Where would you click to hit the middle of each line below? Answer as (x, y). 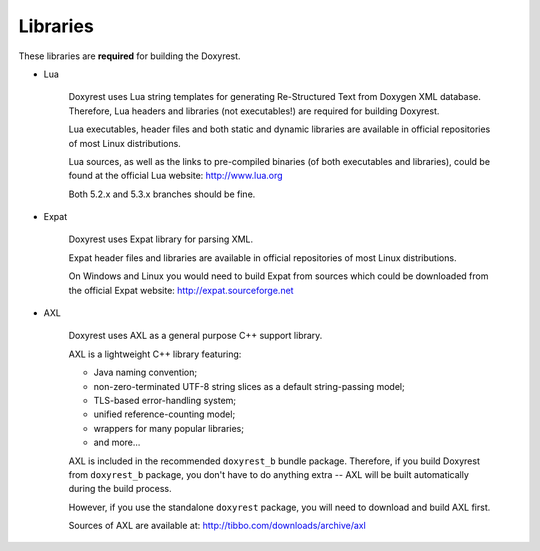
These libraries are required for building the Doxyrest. (129, 56)
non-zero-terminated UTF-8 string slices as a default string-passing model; (249, 386)
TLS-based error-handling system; (165, 400)
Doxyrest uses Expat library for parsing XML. (161, 239)
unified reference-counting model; (164, 414)
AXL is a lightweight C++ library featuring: (155, 354)
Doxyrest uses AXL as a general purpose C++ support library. (195, 336)
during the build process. (120, 489)
